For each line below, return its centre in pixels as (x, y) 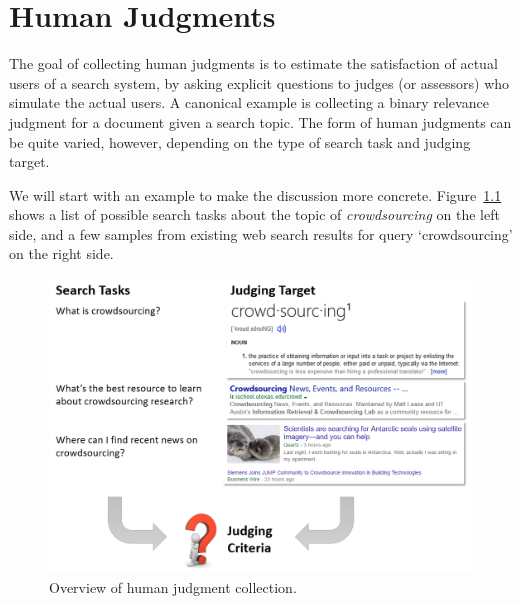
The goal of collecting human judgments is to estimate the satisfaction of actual (253, 63)
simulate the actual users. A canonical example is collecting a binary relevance (249, 102)
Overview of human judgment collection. (173, 586)
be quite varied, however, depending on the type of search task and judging (240, 141)
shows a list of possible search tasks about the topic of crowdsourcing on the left (254, 214)
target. (29, 161)
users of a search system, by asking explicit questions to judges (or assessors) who (259, 82)
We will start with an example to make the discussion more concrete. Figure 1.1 (255, 194)
